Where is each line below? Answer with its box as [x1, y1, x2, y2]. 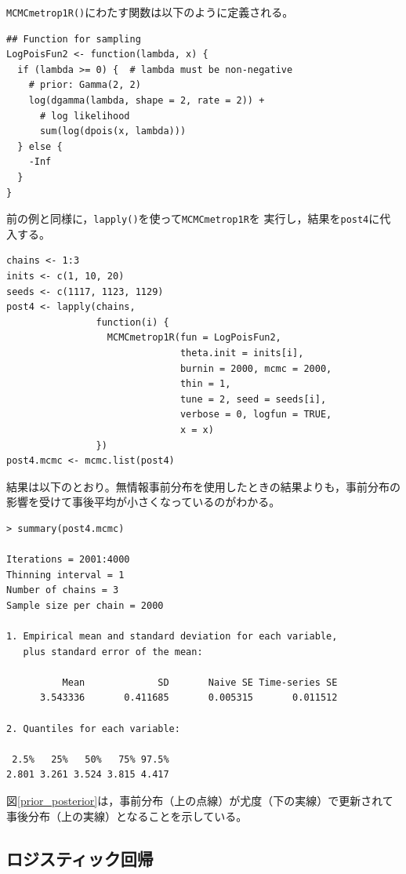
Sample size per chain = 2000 [6, 599, 164, 611]
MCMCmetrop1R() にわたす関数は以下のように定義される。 [6, 4, 294, 20]
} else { [17, 140, 63, 152]
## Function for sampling [6, 33, 141, 45]
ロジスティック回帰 [6, 846, 154, 870]
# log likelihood [39, 110, 130, 122]
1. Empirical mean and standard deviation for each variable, [6, 631, 338, 643]
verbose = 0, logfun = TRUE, [179, 409, 332, 421]
